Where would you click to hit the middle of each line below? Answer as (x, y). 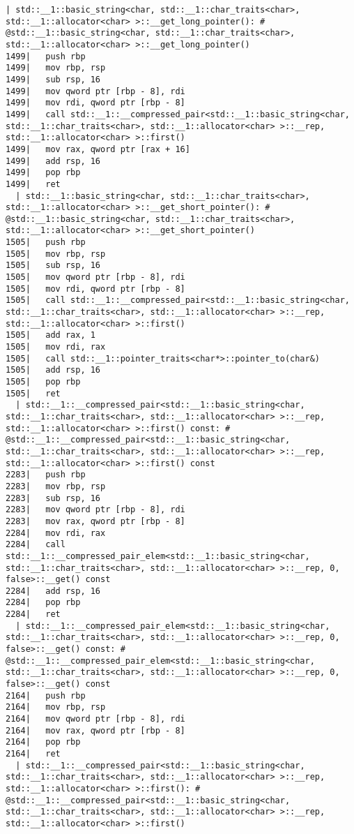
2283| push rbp (46, 475)
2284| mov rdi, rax (56, 533)
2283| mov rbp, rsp (56, 486)
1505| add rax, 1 (51, 335)
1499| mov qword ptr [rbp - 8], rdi (95, 91)
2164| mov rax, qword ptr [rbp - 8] (95, 730)
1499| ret (33, 184)
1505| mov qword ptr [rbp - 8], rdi (95, 277)
